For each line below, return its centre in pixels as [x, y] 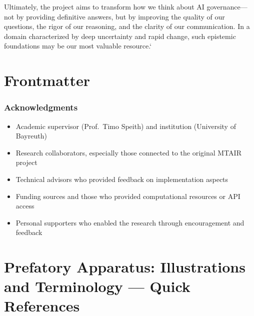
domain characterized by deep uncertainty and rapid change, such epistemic [120, 36]
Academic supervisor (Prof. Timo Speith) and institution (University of [126, 126]
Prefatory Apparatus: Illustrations [125, 267]
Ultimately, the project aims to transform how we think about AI [104, 6]
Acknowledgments [41, 107]
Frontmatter [47, 80]
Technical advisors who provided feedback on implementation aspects [122, 179]
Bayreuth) [31, 136]
